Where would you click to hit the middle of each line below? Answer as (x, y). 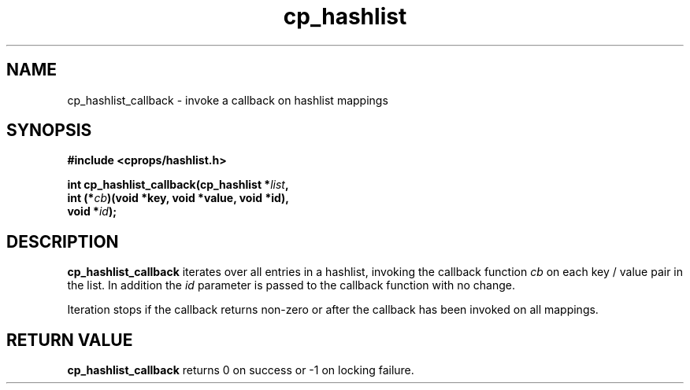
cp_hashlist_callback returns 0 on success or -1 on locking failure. (241, 370)
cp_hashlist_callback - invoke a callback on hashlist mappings (228, 100)
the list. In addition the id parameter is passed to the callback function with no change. (291, 285)
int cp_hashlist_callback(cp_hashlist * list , (178, 185)
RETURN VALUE (70, 340)
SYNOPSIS (49, 131)
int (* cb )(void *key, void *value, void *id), (178, 198)
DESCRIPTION (63, 241)
